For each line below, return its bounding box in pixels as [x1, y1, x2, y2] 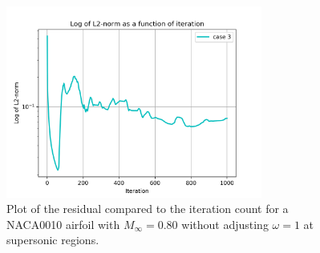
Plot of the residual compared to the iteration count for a [6, 200, 289, 217]
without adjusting [181, 215, 269, 232]
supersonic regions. [6, 231, 99, 248]
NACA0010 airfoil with [6, 215, 120, 232]
